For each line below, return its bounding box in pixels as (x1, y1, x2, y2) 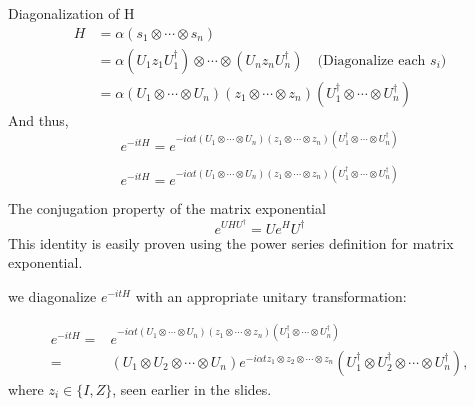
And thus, (8, 109, 69, 130)
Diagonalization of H (8, 3, 135, 23)
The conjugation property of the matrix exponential (8, 198, 326, 219)
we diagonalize (8, 285, 97, 306)
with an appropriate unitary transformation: (135, 285, 407, 306)
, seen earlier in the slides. (112, 378, 272, 399)
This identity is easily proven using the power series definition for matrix (8, 232, 454, 253)
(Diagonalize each (317, 53, 426, 68)
